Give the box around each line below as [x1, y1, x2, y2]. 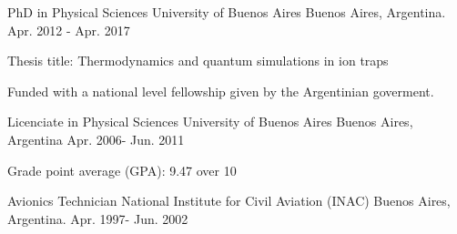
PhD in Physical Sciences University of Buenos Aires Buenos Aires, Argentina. [7, 3, 446, 21]
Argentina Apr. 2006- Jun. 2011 [7, 129, 185, 148]
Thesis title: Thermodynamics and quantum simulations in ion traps [7, 51, 389, 70]
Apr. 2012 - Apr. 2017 [7, 20, 130, 39]
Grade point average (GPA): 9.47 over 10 [7, 160, 237, 179]
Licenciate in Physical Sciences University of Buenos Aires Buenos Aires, [7, 112, 413, 131]
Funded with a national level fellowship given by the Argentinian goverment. [7, 81, 434, 100]
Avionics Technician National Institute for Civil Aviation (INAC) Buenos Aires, [7, 191, 451, 210]
